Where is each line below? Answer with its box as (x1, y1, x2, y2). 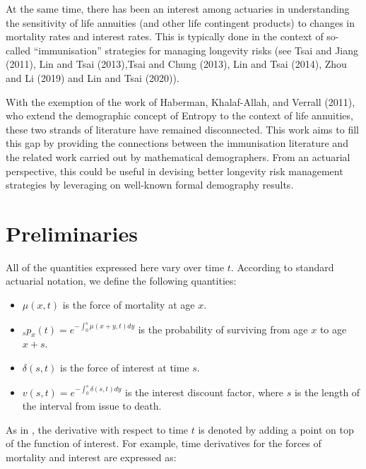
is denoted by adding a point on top (198, 422, 354, 437)
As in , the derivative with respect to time (6, 422, 189, 437)
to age (319, 321, 347, 336)
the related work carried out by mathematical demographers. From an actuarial (6, 149, 350, 164)
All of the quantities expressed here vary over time (6, 259, 225, 274)
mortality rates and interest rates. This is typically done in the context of (6, 29, 324, 44)
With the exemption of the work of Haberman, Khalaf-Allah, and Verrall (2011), (6, 94, 355, 109)
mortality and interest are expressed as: (6, 450, 177, 465)
